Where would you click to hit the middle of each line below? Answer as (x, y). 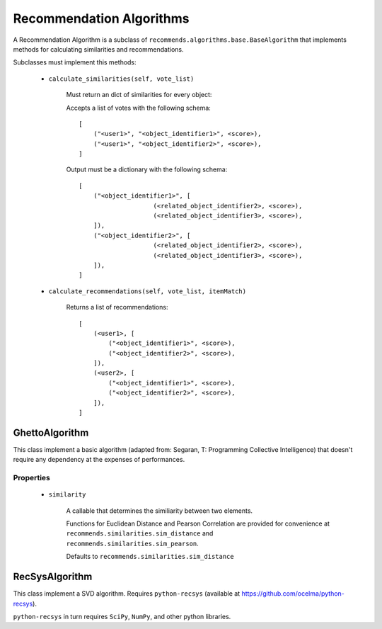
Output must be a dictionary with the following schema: (147, 169)
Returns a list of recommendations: (117, 307)
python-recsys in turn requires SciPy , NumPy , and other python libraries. (122, 616)
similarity (67, 495)
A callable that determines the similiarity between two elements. (160, 511)
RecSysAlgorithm (53, 577)
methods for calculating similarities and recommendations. (98, 49)
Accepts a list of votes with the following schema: (139, 108)
